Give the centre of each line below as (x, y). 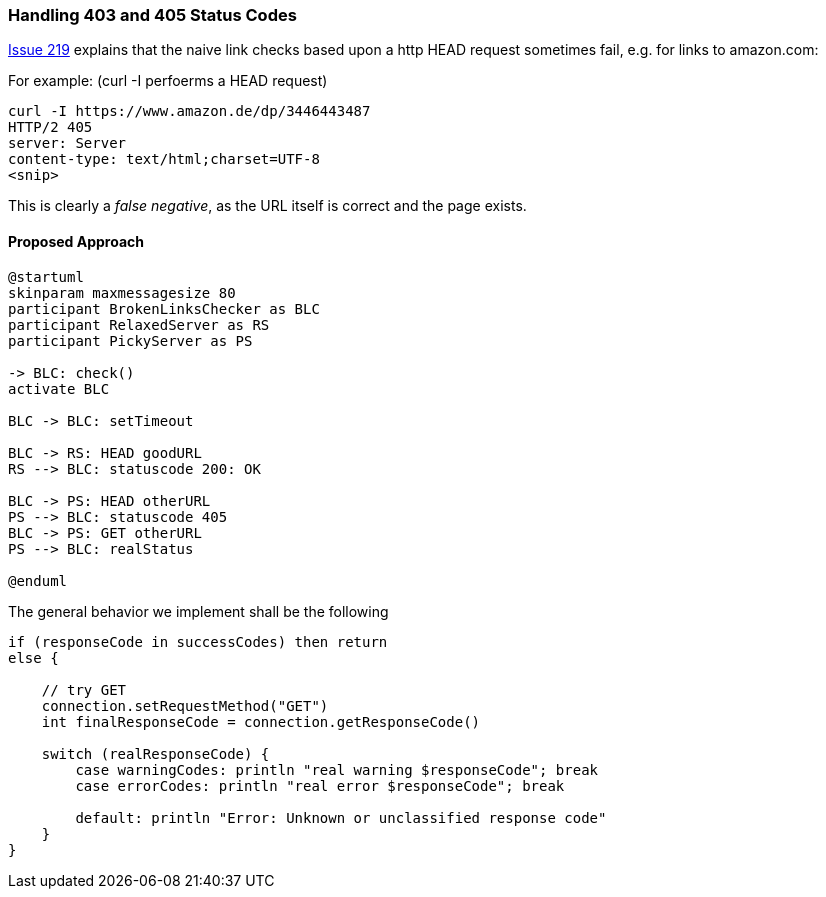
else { (33, 657)
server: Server (67, 143)
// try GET (84, 689)
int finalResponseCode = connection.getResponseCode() (261, 721)
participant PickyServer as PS (130, 340)
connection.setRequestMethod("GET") (185, 705)
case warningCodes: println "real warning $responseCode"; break (337, 769)
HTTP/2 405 (50, 127)
